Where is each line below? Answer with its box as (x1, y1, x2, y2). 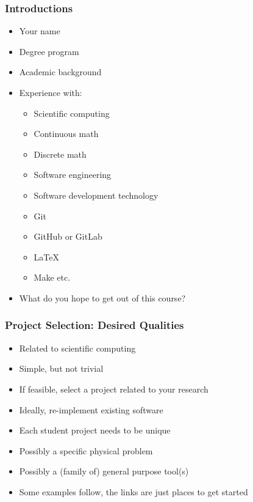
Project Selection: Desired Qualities (5, 317, 184, 333)
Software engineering (34, 168, 112, 181)
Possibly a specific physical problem (19, 444, 153, 457)
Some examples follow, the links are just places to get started (19, 485, 248, 498)
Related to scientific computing (19, 341, 136, 354)
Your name (19, 24, 60, 37)
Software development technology (34, 188, 159, 201)
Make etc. (34, 271, 71, 284)
